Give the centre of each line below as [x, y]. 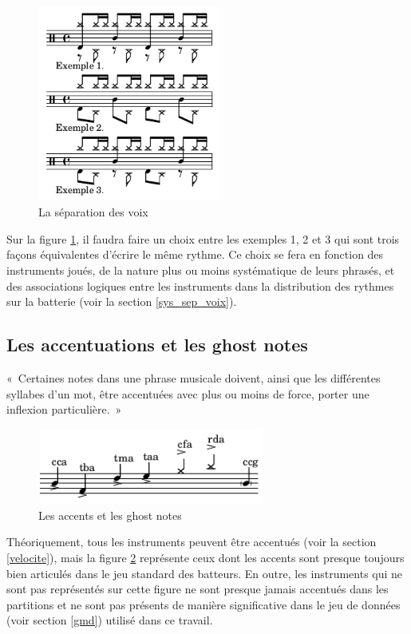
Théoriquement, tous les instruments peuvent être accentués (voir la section [192, 542]
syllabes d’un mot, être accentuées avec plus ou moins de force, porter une [188, 393]
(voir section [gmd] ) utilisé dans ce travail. [110, 620]
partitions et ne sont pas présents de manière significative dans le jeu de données [204, 604]
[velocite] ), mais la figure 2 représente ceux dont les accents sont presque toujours [205, 558]
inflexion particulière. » [64, 409]
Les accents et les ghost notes [110, 515]
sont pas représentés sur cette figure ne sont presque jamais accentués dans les [198, 589]
